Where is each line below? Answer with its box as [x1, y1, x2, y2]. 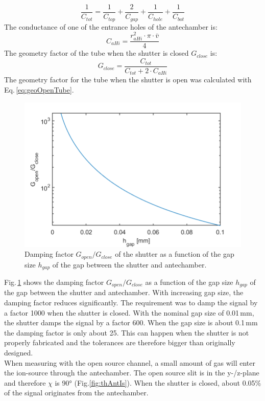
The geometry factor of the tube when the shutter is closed [4, 48, 189, 58]
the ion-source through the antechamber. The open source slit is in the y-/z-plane [4, 367, 259, 378]
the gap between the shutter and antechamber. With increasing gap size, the [4, 287, 244, 298]
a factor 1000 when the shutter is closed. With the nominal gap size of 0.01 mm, [4, 307, 254, 318]
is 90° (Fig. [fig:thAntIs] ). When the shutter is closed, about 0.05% [55, 377, 261, 388]
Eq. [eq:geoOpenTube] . [4, 84, 74, 95]
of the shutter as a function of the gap [115, 249, 234, 259]
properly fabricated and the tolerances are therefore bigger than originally [4, 337, 235, 348]
